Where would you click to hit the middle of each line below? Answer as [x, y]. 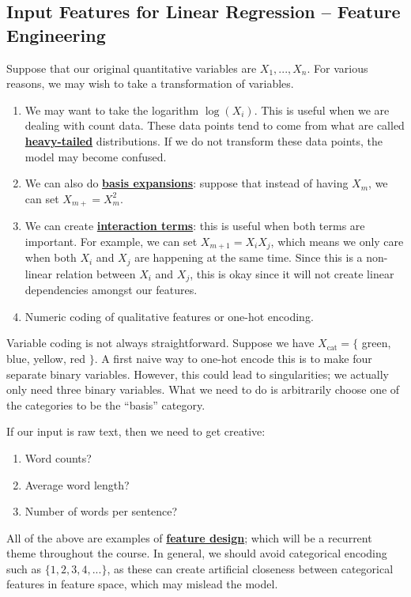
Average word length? [77, 484]
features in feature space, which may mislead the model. [142, 584]
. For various [337, 68]
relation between [96, 273]
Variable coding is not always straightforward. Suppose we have [160, 343]
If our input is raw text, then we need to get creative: [136, 431]
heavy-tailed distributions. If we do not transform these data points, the [204, 140]
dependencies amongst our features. [111, 290]
